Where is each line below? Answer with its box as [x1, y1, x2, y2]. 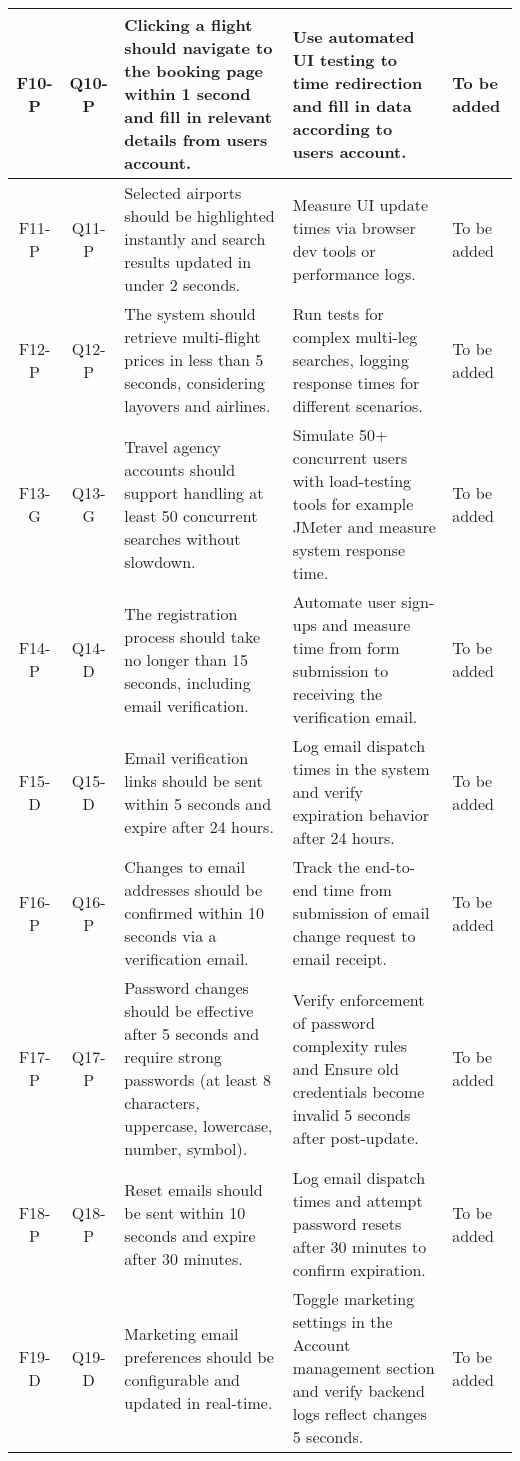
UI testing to [292, 47, 398, 71]
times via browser [292, 215, 416, 239]
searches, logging [292, 348, 409, 371]
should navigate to [124, 36, 273, 59]
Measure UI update [292, 192, 429, 216]
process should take [124, 624, 261, 648]
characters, [124, 1091, 200, 1114]
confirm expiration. [292, 1258, 426, 1281]
